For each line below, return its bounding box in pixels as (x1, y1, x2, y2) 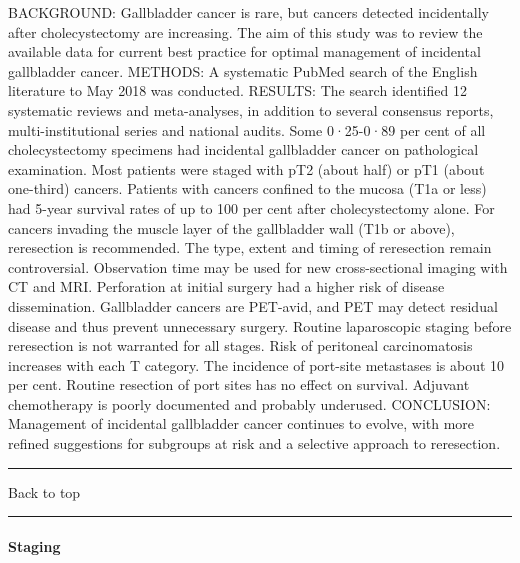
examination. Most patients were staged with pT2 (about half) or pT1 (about (8, 158, 485, 179)
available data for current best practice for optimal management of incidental (8, 41, 481, 62)
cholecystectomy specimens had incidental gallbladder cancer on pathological (8, 139, 479, 160)
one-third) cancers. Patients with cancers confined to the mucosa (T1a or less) (8, 178, 487, 199)
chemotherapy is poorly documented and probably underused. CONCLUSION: (8, 393, 491, 414)
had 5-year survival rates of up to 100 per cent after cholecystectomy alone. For (8, 197, 495, 218)
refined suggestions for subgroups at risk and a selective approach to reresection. (8, 433, 501, 454)
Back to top (8, 481, 81, 502)
